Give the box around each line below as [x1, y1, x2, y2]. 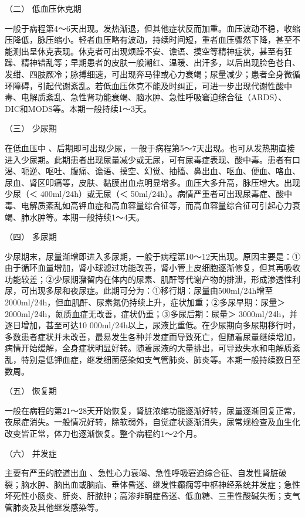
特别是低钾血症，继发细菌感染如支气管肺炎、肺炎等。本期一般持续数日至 [21, 353, 300, 366]
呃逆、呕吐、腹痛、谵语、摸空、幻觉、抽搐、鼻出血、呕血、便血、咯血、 [21, 165, 300, 177]
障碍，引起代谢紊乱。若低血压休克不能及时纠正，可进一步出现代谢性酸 [12, 79, 284, 91]
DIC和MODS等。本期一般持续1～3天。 [5, 102, 152, 114]
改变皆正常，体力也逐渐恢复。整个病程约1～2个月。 [5, 427, 202, 439]
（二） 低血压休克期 [5, 2, 82, 14]
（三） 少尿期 [5, 122, 57, 134]
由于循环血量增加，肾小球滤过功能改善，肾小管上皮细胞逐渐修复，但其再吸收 [5, 261, 300, 274]
